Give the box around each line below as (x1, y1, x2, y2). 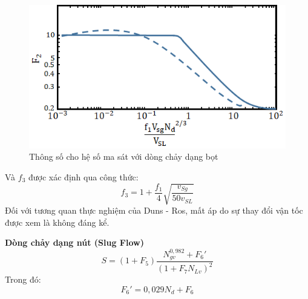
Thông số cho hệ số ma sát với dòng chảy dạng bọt (29, 150, 218, 163)
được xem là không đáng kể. (5, 215, 110, 228)
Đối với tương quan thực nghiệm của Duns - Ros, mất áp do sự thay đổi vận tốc (5, 203, 303, 216)
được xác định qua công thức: (28, 170, 139, 183)
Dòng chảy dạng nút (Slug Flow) (5, 236, 144, 249)
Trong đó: (5, 273, 41, 286)
